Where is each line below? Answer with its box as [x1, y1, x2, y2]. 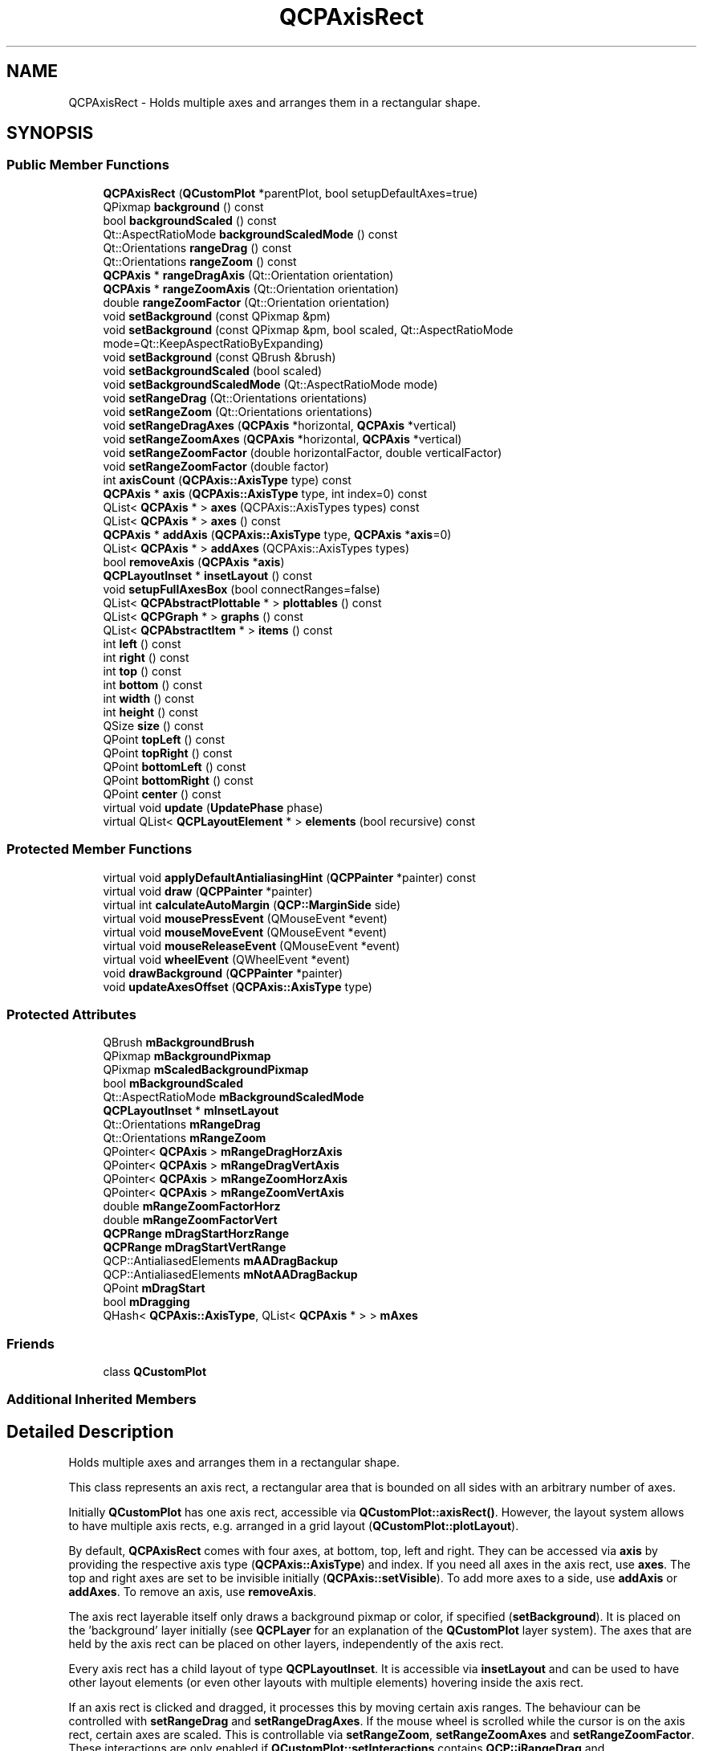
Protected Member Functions [6, 841, 193, 858]
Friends [6, 1335, 55, 1352]
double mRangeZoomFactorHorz [103, 1199, 281, 1214]
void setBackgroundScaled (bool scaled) [103, 363, 323, 378]
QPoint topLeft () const [103, 732, 226, 746]
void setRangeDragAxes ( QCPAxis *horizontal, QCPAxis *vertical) [103, 418, 457, 432]
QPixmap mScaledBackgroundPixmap [103, 1063, 309, 1077]
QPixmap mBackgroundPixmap [103, 1049, 271, 1063]
